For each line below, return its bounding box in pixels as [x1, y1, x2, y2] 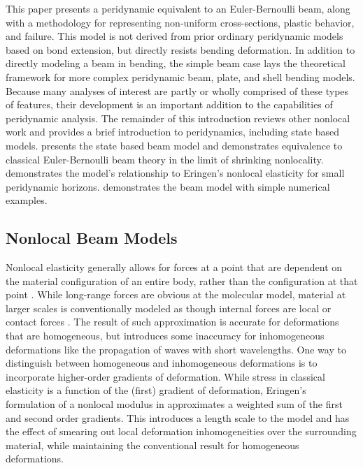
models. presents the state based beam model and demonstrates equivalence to [6, 138, 343, 152]
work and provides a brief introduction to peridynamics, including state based [6, 124, 339, 139]
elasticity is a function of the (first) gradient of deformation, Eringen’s [6, 383, 306, 397]
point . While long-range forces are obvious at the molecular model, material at [6, 287, 346, 302]
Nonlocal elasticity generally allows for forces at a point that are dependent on [6, 260, 343, 275]
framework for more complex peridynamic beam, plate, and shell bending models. [6, 69, 355, 84]
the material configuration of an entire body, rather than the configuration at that [6, 273, 358, 288]
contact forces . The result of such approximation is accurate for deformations [6, 314, 339, 329]
